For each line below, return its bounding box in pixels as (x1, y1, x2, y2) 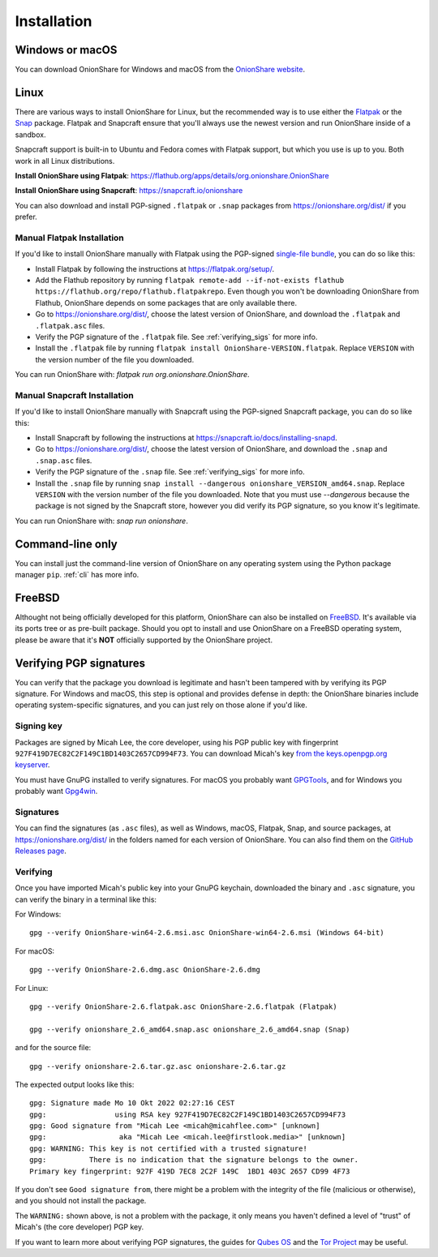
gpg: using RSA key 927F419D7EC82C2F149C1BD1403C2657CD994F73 (29, 1109, 346, 1119)
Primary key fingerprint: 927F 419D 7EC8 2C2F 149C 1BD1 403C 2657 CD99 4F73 (29, 1166, 350, 1176)
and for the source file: (15, 1043, 92, 1053)
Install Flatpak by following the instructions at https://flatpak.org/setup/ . (35, 264, 275, 273)
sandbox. (15, 130, 46, 139)
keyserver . (15, 760, 50, 770)
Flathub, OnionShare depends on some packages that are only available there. (35, 298, 298, 307)
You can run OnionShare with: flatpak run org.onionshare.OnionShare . (15, 370, 250, 380)
